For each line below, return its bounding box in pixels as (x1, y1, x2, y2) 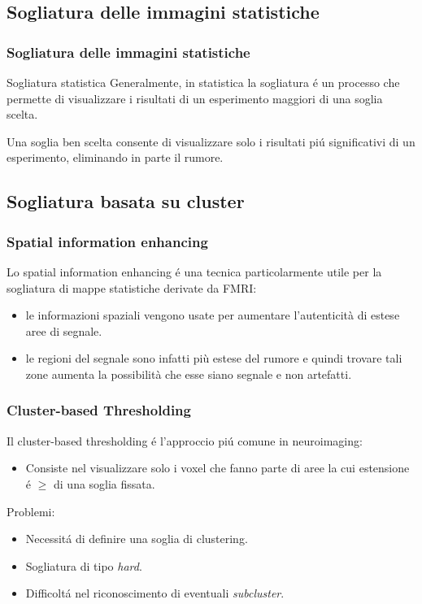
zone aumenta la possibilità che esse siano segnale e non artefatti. (25, 365, 352, 382)
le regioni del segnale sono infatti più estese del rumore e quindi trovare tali (25, 350, 402, 367)
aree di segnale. (25, 322, 102, 339)
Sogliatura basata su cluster (7, 189, 245, 214)
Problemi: (7, 502, 55, 519)
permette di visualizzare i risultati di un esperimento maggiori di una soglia (7, 89, 383, 106)
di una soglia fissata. (54, 475, 155, 492)
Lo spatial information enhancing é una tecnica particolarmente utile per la (7, 263, 382, 280)
